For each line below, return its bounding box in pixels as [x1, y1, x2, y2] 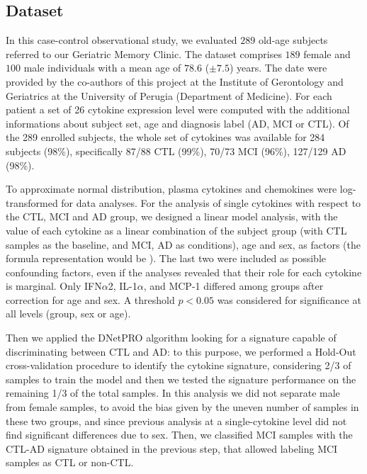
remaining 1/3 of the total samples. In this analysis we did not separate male [6, 385, 340, 400]
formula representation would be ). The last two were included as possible [6, 251, 327, 266]
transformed [6, 195, 58, 210]
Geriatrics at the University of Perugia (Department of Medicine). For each [6, 88, 332, 103]
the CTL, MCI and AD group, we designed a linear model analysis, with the [6, 209, 338, 224]
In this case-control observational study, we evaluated [6, 33, 237, 47]
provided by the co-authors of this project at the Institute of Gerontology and [6, 74, 344, 89]
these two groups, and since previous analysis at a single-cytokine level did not [6, 413, 347, 428]
